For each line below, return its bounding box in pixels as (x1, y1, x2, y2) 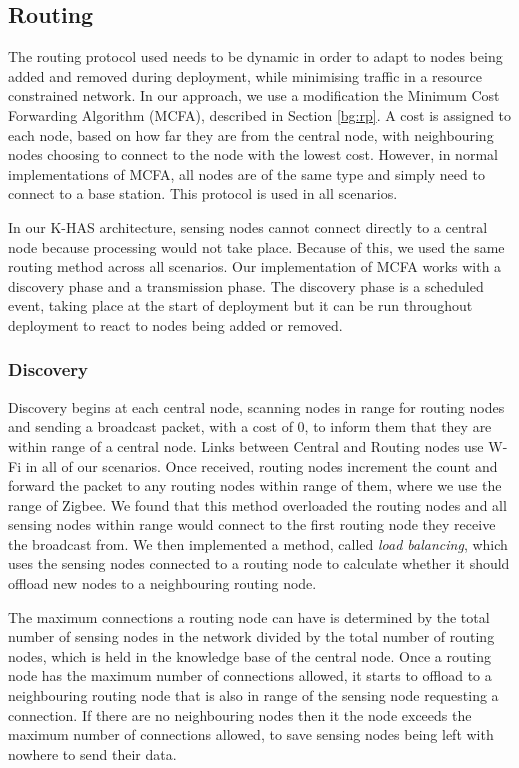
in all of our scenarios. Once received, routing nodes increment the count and (25, 455, 498, 476)
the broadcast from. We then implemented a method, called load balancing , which (8, 533, 508, 554)
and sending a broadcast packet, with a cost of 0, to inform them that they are (8, 416, 492, 437)
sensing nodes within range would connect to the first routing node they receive (8, 514, 496, 535)
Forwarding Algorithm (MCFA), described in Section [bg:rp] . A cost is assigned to (8, 104, 512, 125)
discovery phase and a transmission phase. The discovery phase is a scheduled (8, 275, 484, 296)
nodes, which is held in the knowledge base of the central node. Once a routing (8, 645, 491, 666)
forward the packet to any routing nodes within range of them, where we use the (8, 475, 502, 496)
